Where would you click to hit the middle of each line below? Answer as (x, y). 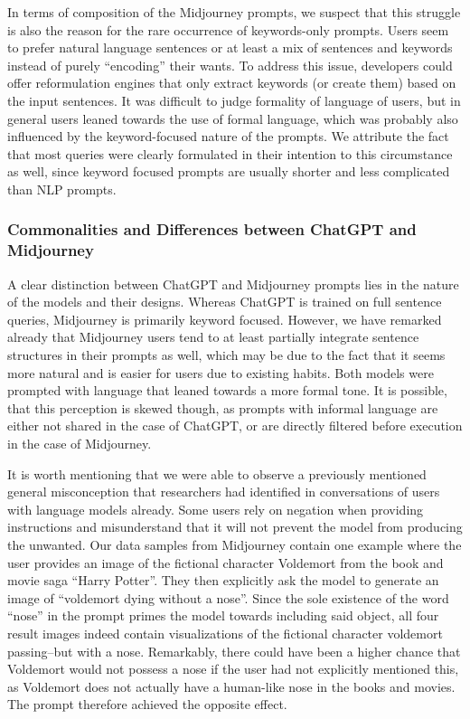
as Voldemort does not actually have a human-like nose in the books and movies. (231, 686)
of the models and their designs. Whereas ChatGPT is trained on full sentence (225, 302)
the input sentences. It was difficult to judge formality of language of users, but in (234, 100)
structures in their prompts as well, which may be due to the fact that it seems (226, 355)
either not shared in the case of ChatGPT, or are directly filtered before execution (235, 426)
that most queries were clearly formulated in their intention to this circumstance (230, 153)
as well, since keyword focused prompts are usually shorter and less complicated (229, 171)
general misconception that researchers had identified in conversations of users (224, 492)
